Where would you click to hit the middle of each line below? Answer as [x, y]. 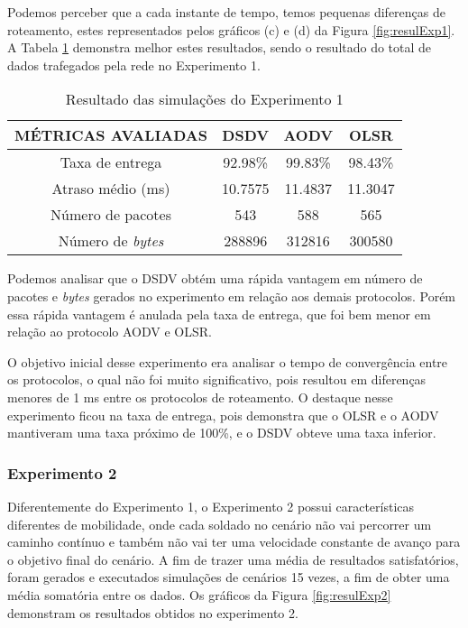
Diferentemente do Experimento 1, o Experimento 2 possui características [211, 506]
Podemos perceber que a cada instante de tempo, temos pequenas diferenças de [226, 12]
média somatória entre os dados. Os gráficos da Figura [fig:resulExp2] [199, 594]
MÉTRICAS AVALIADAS [111, 135]
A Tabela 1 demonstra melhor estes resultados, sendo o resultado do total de [220, 47]
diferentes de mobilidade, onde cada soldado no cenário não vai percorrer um [220, 524]
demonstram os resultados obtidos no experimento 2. [153, 612]
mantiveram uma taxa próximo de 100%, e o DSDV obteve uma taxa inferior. [222, 433]
